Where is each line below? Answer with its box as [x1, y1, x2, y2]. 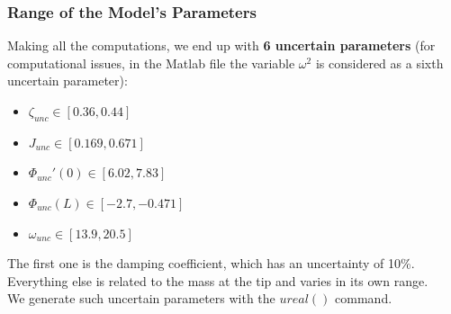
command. [335, 289, 392, 308]
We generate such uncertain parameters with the [7, 289, 275, 308]
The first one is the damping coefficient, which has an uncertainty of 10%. [7, 254, 415, 273]
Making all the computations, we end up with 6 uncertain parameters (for [7, 36, 436, 55]
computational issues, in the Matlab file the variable [7, 53, 295, 72]
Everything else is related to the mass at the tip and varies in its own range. [7, 271, 428, 290]
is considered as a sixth [315, 53, 444, 72]
